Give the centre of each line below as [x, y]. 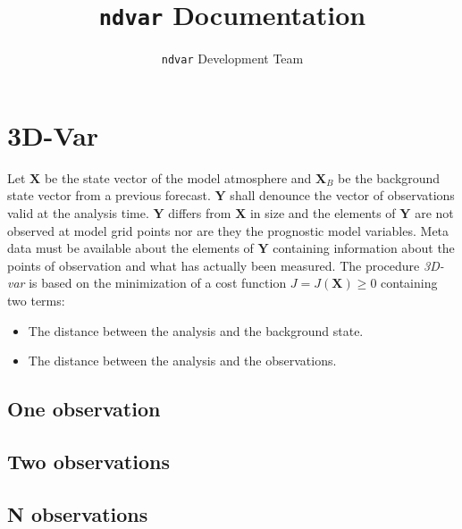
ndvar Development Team [232, 59]
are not [434, 213]
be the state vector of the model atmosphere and [178, 177]
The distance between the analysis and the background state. [196, 330]
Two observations [88, 461]
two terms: [36, 300]
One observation [84, 409]
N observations [78, 513]
